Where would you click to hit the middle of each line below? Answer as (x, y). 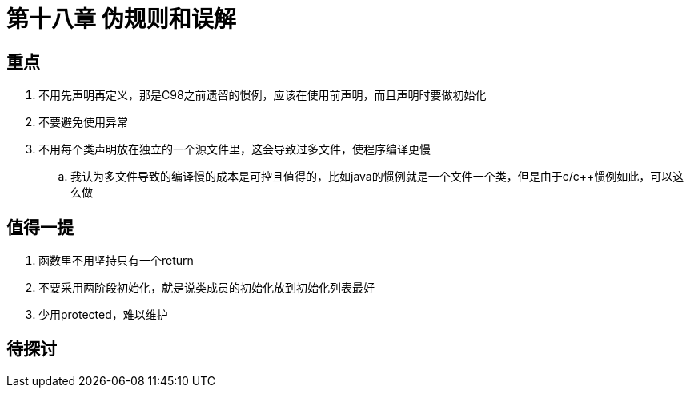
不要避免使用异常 (83, 122)
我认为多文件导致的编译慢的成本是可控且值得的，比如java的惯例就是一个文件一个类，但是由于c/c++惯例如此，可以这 (377, 177)
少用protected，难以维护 (103, 315)
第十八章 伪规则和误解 (121, 19)
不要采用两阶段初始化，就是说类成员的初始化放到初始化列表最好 (207, 288)
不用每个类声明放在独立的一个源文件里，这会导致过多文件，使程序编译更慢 (235, 149)
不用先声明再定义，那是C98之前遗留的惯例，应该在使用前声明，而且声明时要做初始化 (263, 95)
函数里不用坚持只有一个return (116, 261)
